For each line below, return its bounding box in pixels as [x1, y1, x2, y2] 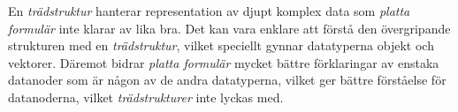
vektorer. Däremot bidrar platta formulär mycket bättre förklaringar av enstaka [8, 53, 439, 71]
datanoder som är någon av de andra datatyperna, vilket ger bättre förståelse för [8, 71, 447, 89]
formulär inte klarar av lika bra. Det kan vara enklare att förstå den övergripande [8, 19, 451, 37]
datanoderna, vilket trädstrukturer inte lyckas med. [8, 87, 284, 106]
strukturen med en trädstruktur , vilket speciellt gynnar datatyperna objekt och [8, 36, 434, 55]
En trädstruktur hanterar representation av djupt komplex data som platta [8, 2, 410, 19]
